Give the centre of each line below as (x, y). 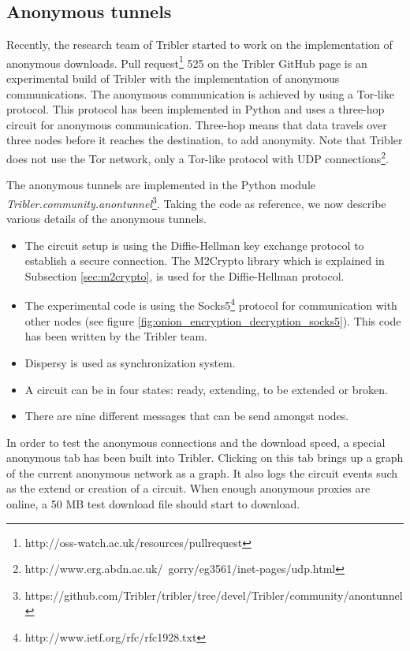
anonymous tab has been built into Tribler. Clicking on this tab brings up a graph (205, 458)
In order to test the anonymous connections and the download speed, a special (196, 442)
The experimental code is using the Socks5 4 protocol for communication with (211, 304)
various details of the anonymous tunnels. (106, 219)
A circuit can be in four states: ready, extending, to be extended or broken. (206, 389)
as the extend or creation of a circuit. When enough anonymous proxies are (188, 488)
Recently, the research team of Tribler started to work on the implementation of (199, 45)
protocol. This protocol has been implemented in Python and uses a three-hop (196, 109)
